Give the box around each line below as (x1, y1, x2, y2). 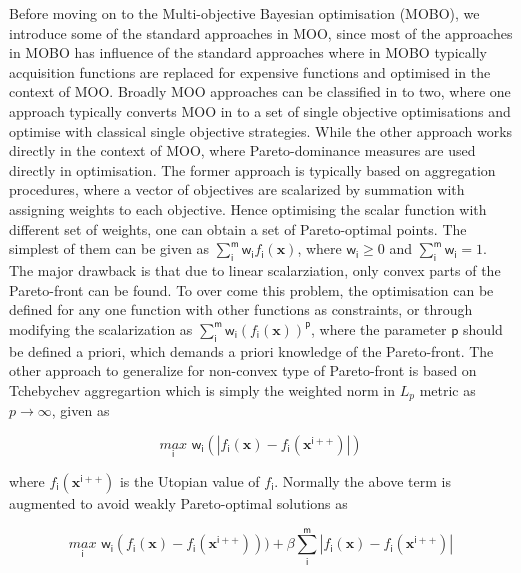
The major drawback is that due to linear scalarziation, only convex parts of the (9, 259, 501, 280)
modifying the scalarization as (9, 318, 193, 339)
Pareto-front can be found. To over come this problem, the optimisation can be (9, 279, 494, 300)
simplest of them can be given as (9, 238, 210, 259)
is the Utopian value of (119, 470, 260, 491)
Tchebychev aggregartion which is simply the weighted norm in (9, 379, 396, 400)
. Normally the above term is (274, 470, 451, 491)
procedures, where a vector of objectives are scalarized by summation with (9, 179, 465, 200)
